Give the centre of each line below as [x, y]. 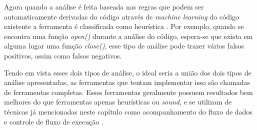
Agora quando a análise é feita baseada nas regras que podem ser [104, 6]
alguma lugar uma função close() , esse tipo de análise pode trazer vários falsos [124, 46]
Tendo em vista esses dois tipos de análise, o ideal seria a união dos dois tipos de [128, 72]
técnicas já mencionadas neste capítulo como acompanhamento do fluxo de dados [128, 111]
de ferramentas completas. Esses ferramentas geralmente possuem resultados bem [128, 92]
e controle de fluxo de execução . [54, 121]
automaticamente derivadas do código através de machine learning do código [122, 16]
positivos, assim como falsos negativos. [63, 55]
